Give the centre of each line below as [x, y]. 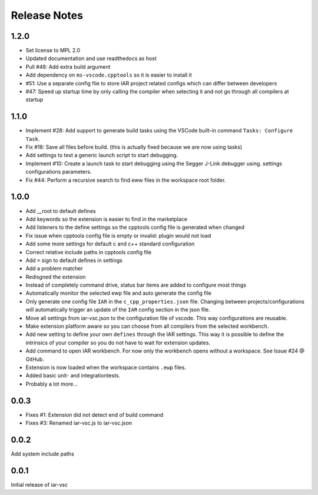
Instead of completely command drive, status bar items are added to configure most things [136, 285]
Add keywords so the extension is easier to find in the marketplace [107, 219]
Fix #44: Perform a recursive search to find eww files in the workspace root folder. [126, 180]
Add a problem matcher [54, 268]
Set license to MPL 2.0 [53, 51]
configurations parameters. [59, 172]
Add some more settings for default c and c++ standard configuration [110, 244]
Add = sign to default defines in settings [74, 260]
